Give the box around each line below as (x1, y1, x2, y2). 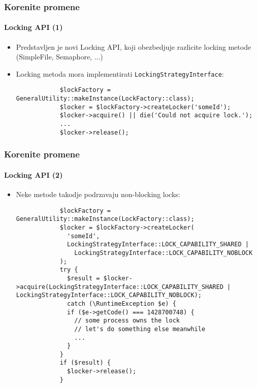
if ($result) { (59, 359, 111, 367)
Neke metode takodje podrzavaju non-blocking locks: (16, 189, 180, 200)
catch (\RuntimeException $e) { (67, 300, 176, 307)
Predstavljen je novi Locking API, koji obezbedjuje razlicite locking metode (16, 41, 251, 52)
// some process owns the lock (74, 317, 180, 325)
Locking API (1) (4, 22, 63, 33)
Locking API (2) (4, 169, 63, 180)
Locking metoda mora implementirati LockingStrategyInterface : (16, 68, 224, 79)
